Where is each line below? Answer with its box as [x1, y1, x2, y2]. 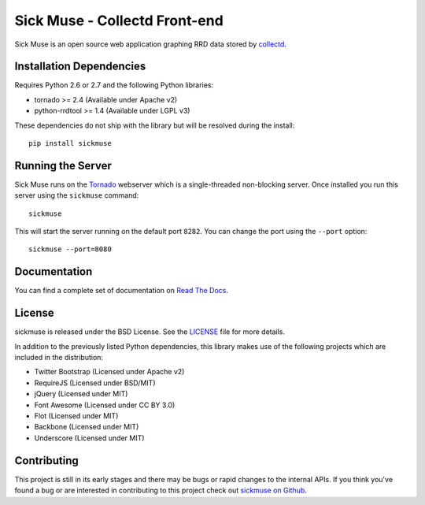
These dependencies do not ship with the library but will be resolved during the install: [14, 121, 295, 130]
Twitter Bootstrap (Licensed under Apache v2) [34, 367, 185, 377]
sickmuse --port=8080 [28, 245, 112, 254]
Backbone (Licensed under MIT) [34, 422, 139, 432]
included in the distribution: [14, 353, 104, 362]
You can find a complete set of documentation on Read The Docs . [14, 286, 228, 295]
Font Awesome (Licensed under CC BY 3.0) [34, 400, 176, 410]
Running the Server [14, 158, 112, 173]
